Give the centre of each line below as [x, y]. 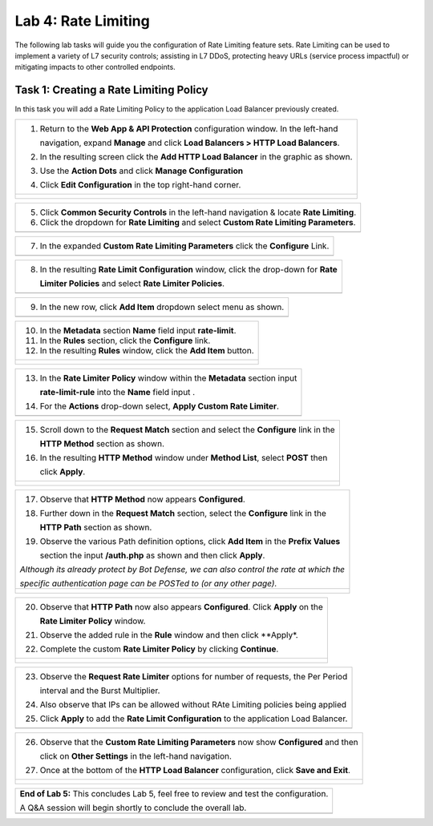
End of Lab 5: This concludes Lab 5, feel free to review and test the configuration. [174, 793]
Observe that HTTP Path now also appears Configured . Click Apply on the [182, 606]
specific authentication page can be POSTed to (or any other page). [148, 583]
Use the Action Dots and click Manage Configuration [142, 171]
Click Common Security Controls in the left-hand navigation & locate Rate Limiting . [198, 212]
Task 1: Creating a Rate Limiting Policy [111, 90]
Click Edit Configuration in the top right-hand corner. [140, 184]
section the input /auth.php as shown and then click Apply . [152, 555]
